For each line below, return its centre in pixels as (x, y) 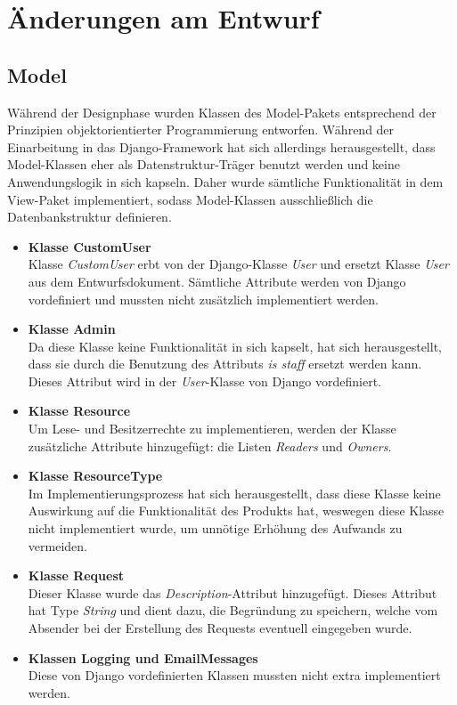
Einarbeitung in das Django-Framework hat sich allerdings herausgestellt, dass (221, 146)
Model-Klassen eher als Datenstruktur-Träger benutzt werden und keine (204, 164)
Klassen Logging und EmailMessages (143, 657)
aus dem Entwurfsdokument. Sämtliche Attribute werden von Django (217, 281)
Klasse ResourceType (95, 476)
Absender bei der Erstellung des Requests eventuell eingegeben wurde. (220, 628)
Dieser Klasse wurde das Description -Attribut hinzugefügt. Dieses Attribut (233, 592)
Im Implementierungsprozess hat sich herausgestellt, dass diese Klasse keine (234, 493)
